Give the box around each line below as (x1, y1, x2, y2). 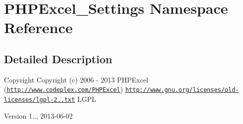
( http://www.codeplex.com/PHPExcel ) (4, 84, 123, 94)
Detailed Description (4, 51, 113, 66)
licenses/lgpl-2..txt (4, 96, 75, 104)
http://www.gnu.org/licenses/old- (125, 86, 239, 94)
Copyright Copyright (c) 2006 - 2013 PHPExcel (4, 74, 148, 84)
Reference (4, 17, 73, 38)
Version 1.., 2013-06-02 (4, 110, 73, 121)
